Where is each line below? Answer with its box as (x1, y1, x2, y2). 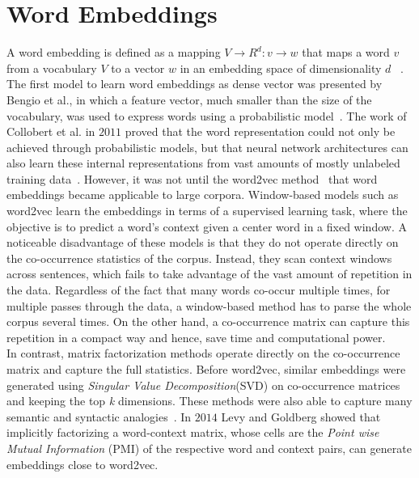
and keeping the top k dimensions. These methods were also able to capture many (6, 392, 413, 409)
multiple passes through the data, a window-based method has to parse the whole (6, 297, 412, 314)
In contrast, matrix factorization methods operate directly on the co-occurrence (6, 345, 400, 362)
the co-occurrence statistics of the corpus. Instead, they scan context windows (6, 249, 392, 266)
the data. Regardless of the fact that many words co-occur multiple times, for (6, 281, 391, 298)
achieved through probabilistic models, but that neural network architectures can (6, 138, 408, 155)
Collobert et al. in (6, 123, 95, 140)
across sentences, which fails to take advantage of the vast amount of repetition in (6, 265, 413, 282)
